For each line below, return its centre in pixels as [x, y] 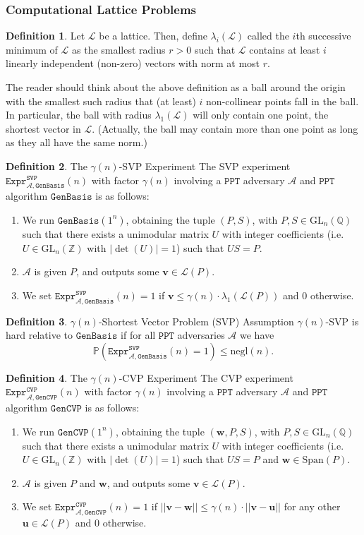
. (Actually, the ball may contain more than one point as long [225, 128]
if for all [138, 335]
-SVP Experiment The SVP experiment [205, 166]
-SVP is [342, 321]
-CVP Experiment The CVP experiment [206, 377]
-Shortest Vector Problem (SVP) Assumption [196, 321]
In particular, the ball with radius [79, 115]
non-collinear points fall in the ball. [283, 101]
